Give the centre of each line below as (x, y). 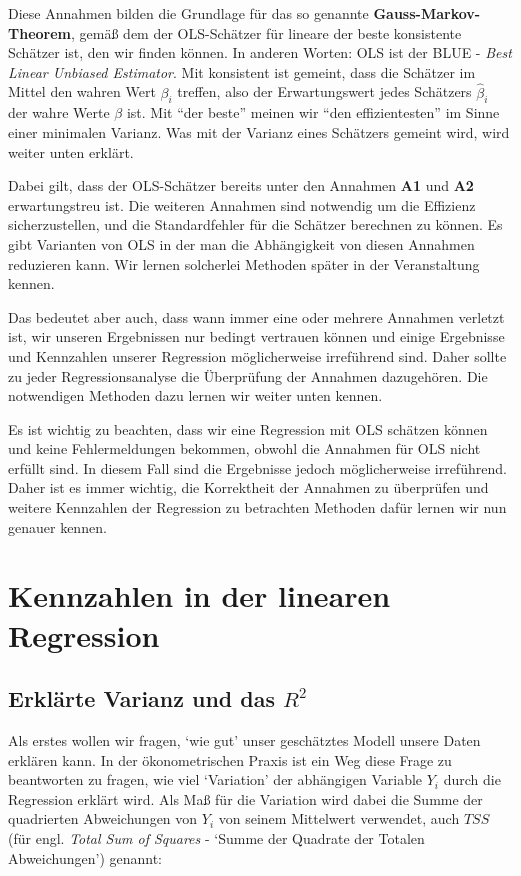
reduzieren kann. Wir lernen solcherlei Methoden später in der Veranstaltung (244, 263)
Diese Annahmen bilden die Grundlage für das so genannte (188, 13)
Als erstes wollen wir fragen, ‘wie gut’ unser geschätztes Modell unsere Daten (244, 740)
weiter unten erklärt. (71, 151)
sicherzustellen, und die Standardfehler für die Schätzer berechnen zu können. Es (255, 224)
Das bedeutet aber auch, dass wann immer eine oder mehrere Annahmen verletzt (256, 316)
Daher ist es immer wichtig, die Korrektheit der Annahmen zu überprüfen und (248, 487)
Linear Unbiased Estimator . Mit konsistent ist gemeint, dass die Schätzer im (242, 71)
